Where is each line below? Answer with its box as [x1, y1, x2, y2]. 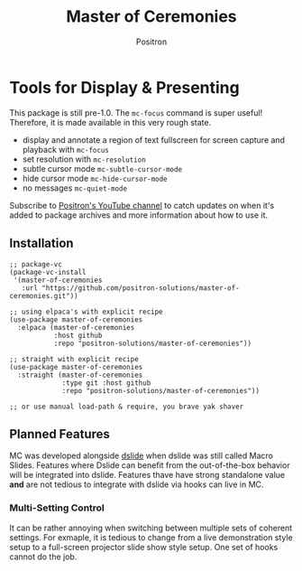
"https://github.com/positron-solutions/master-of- [41, 283, 241, 293]
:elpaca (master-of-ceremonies [17, 323, 135, 332]
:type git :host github [61, 378, 151, 388]
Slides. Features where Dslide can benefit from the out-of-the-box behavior [9, 460, 290, 471]
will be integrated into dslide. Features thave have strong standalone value [9, 470, 286, 481]
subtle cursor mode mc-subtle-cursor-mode [22, 163, 183, 173]
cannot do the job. [9, 551, 78, 562]
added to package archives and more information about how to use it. [9, 210, 269, 220]
